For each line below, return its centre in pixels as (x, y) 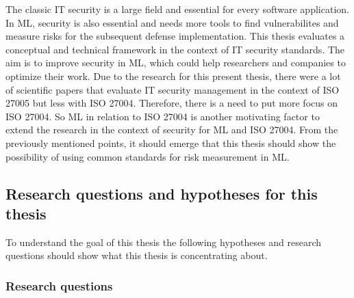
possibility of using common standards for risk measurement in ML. (148, 156)
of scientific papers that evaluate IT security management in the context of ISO (173, 89)
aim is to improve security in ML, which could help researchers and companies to (176, 63)
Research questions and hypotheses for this (162, 193)
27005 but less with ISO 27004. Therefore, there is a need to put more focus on (172, 103)
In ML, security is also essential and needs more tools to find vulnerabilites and (172, 22)
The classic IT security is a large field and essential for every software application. (177, 9)
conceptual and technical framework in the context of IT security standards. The (175, 49)
